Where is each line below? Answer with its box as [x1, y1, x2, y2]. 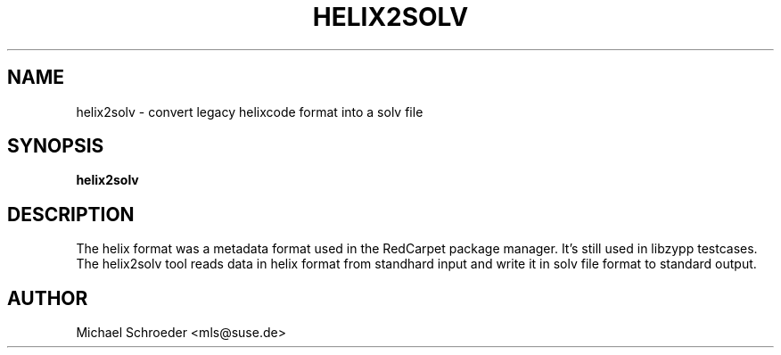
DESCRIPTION [7, 202, 135, 226]
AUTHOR [7, 286, 88, 310]
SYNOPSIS [7, 135, 104, 158]
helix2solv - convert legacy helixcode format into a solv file [76, 103, 423, 120]
